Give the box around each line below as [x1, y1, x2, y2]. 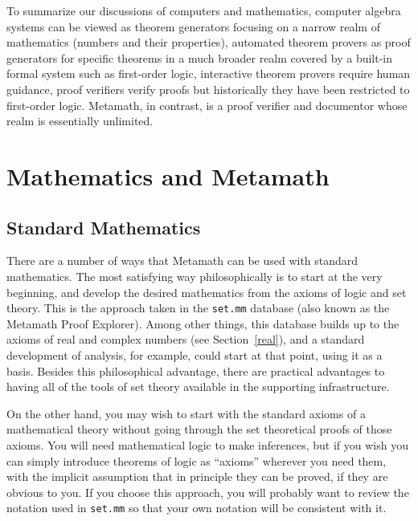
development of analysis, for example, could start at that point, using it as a [6, 346, 383, 363]
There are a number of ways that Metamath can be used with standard [6, 252, 359, 269]
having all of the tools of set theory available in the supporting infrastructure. [6, 378, 390, 395]
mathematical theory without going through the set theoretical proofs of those [6, 421, 392, 438]
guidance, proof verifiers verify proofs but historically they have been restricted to [6, 80, 410, 97]
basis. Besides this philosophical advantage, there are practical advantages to [6, 362, 385, 379]
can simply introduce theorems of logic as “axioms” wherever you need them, [6, 452, 387, 469]
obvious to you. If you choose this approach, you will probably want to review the [6, 483, 409, 500]
